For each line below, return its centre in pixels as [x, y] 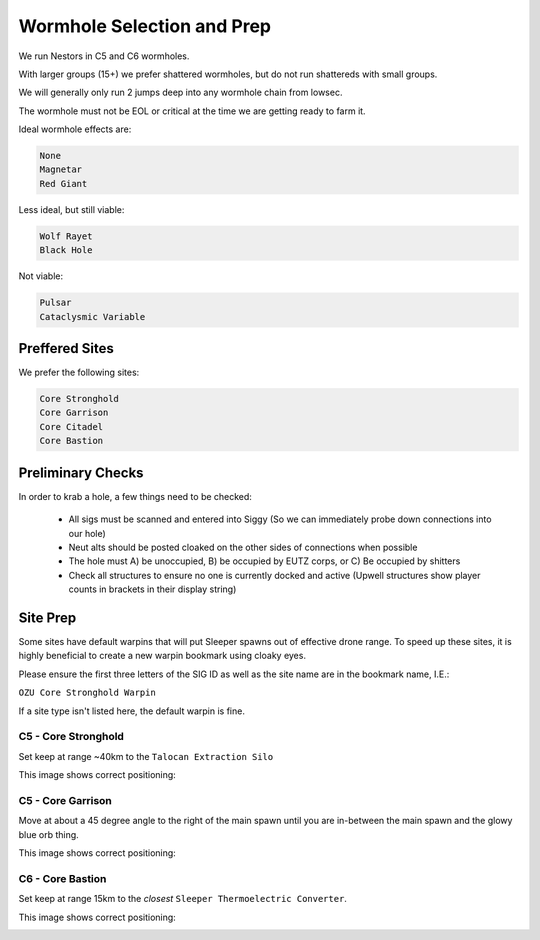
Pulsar [55, 303]
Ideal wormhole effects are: [75, 129]
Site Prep [47, 617]
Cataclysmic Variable [92, 316]
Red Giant [63, 183]
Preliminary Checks [81, 472]
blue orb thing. [48, 834]
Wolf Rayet [66, 236]
